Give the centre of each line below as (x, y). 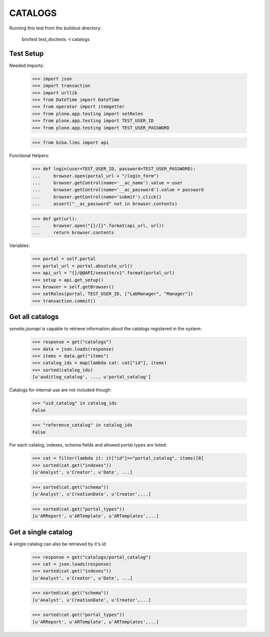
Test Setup (26, 53)
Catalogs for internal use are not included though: (60, 390)
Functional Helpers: (29, 155)
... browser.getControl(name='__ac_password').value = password (118, 190)
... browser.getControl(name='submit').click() (97, 197)
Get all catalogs (34, 317)
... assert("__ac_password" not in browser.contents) (105, 204)
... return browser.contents (73, 233)
